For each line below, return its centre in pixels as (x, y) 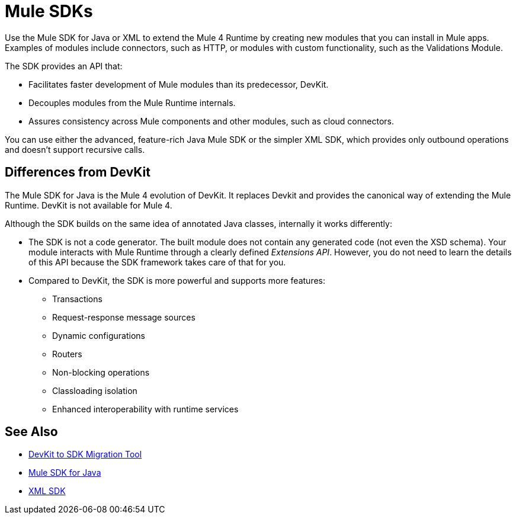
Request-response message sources (124, 317)
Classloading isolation (95, 390)
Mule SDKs (49, 11)
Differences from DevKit (78, 172)
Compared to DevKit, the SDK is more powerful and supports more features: (177, 280)
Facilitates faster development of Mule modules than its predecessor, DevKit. (179, 84)
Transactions (77, 299)
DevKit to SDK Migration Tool (85, 454)
